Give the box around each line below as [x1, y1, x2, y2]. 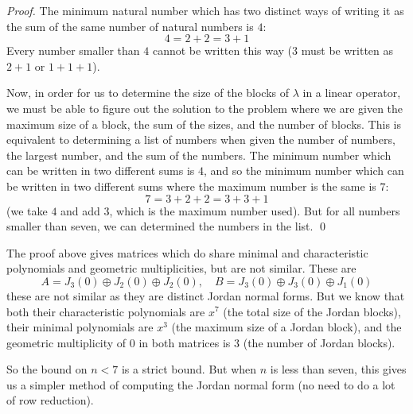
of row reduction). [6, 392, 94, 408]
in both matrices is [138, 334, 231, 350]
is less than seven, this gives [270, 361, 407, 377]
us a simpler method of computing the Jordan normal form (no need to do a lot [6, 376, 395, 393]
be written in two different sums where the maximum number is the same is [6, 177, 376, 194]
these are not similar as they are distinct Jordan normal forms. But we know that [6, 287, 405, 304]
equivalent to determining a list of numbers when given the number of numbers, [6, 131, 395, 148]
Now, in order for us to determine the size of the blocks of [6, 84, 290, 101]
